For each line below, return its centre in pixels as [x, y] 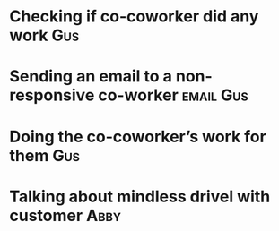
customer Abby [65, 215]
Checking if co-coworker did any [134, 17]
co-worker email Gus [173, 95]
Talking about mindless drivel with [140, 197]
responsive [52, 95]
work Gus [44, 35]
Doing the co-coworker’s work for [138, 137]
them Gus [45, 155]
